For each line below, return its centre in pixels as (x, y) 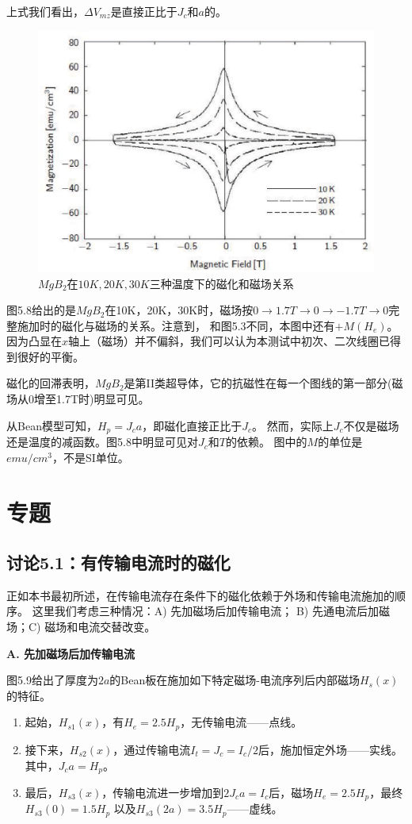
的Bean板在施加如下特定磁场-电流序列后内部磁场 (235, 680)
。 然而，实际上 (292, 425)
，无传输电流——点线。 (241, 722)
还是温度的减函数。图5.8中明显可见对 (102, 442)
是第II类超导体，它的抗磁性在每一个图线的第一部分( (258, 383)
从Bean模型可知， (52, 425)
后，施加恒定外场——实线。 (331, 749)
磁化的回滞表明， (51, 383)
